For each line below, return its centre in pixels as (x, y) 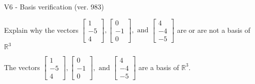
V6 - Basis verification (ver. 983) (54, 6)
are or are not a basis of (214, 30)
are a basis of (159, 67)
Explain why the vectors (41, 30)
